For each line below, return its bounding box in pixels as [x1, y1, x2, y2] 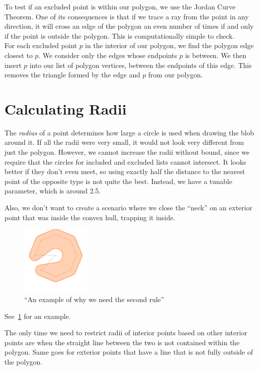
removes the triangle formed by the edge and [4, 69, 140, 80]
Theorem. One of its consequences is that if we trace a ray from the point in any [4, 11, 249, 21]
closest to [4, 50, 33, 60]
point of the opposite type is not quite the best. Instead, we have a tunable [4, 176, 232, 186]
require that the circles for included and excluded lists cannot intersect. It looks [4, 156, 246, 167]
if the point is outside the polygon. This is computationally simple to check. [4, 30, 235, 41]
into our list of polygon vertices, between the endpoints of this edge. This [29, 60, 252, 70]
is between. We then [185, 50, 247, 60]
